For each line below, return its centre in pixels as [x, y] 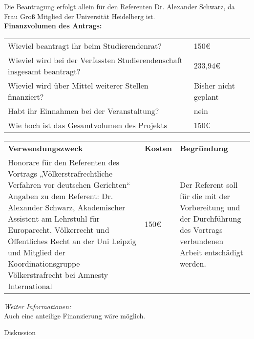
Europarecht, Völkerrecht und [59, 229]
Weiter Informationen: [38, 306]
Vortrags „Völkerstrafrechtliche [60, 173]
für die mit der [205, 196]
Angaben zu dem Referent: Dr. [61, 196]
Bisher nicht [214, 85]
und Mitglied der [37, 252]
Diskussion [20, 332]
